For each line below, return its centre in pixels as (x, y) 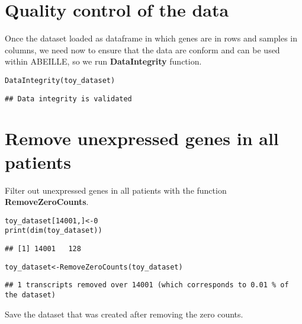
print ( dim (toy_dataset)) (54, 231)
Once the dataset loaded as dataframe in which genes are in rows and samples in (151, 38)
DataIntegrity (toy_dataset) (60, 80)
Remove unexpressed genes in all (142, 138)
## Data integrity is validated (68, 99)
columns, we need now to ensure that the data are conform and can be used (142, 49)
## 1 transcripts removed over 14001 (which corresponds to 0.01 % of (147, 285)
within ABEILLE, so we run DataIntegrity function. (103, 61)
